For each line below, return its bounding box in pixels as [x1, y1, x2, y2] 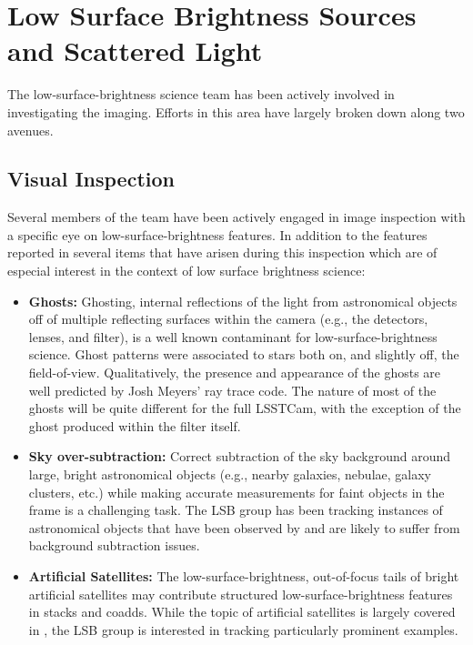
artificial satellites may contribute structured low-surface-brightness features [28, 584, 453, 603]
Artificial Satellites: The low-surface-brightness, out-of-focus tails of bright [28, 566, 459, 585]
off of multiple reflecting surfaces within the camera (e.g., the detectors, [28, 309, 428, 328]
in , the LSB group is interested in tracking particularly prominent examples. [28, 620, 458, 639]
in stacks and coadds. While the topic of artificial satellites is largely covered [28, 602, 456, 621]
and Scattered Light [7, 32, 263, 69]
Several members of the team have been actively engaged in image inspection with [7, 207, 466, 227]
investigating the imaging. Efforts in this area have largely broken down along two [7, 102, 465, 121]
